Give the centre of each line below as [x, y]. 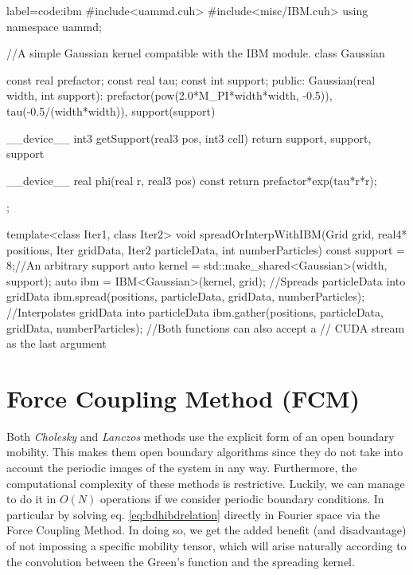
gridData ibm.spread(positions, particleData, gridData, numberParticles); [186, 296]
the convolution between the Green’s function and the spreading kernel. [181, 561]
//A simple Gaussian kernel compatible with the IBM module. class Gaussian [196, 53]
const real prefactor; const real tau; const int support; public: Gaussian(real [191, 79]
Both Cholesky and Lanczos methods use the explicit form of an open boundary [201, 436]
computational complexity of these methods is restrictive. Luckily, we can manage [206, 483]
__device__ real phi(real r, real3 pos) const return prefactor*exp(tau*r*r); [192, 180]
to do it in [31, 499]
